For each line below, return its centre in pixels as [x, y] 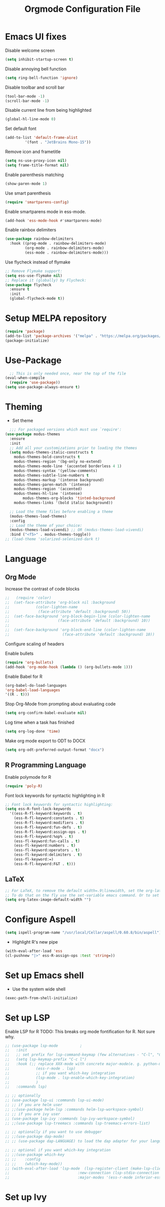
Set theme [23, 420]
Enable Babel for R [24, 676]
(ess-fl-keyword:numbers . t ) [45, 846]
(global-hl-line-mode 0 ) [30, 119]
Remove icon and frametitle [33, 152]
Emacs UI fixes [36, 37]
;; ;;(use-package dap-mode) [35, 1137]
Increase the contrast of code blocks [42, 589]
